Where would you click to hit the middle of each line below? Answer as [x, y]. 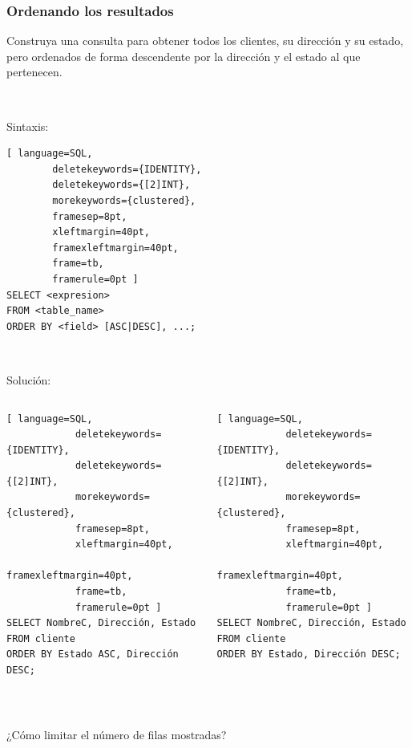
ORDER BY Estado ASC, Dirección [93, 654]
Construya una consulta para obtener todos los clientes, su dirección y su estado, [205, 41]
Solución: [29, 379]
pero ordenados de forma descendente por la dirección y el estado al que [184, 56]
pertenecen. [34, 72]
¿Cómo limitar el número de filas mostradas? [117, 735]
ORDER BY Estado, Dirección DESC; [309, 654]
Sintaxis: [28, 126]
